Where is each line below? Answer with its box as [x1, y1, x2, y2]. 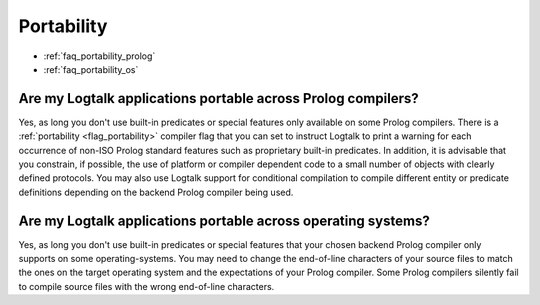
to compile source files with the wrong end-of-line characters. [18, 280, 275, 292]
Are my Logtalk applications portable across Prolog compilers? [18, 90, 419, 107]
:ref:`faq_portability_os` [43, 63, 139, 75]
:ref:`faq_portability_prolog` [43, 50, 156, 62]
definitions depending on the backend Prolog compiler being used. [18, 186, 294, 198]
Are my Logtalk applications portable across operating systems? [18, 212, 430, 229]
